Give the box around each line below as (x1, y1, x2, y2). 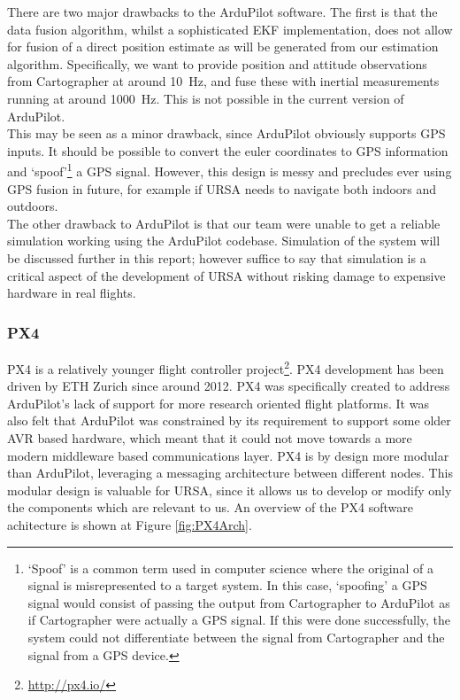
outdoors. (7, 197, 58, 215)
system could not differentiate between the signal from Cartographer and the (27, 627, 445, 646)
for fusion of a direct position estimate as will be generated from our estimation (7, 37, 439, 56)
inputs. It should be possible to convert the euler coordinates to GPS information (7, 141, 448, 159)
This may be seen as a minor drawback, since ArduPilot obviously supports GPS (7, 124, 446, 143)
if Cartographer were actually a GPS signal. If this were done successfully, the (27, 611, 451, 629)
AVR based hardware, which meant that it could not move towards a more (7, 429, 412, 447)
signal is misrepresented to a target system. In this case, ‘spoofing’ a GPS (27, 576, 427, 595)
